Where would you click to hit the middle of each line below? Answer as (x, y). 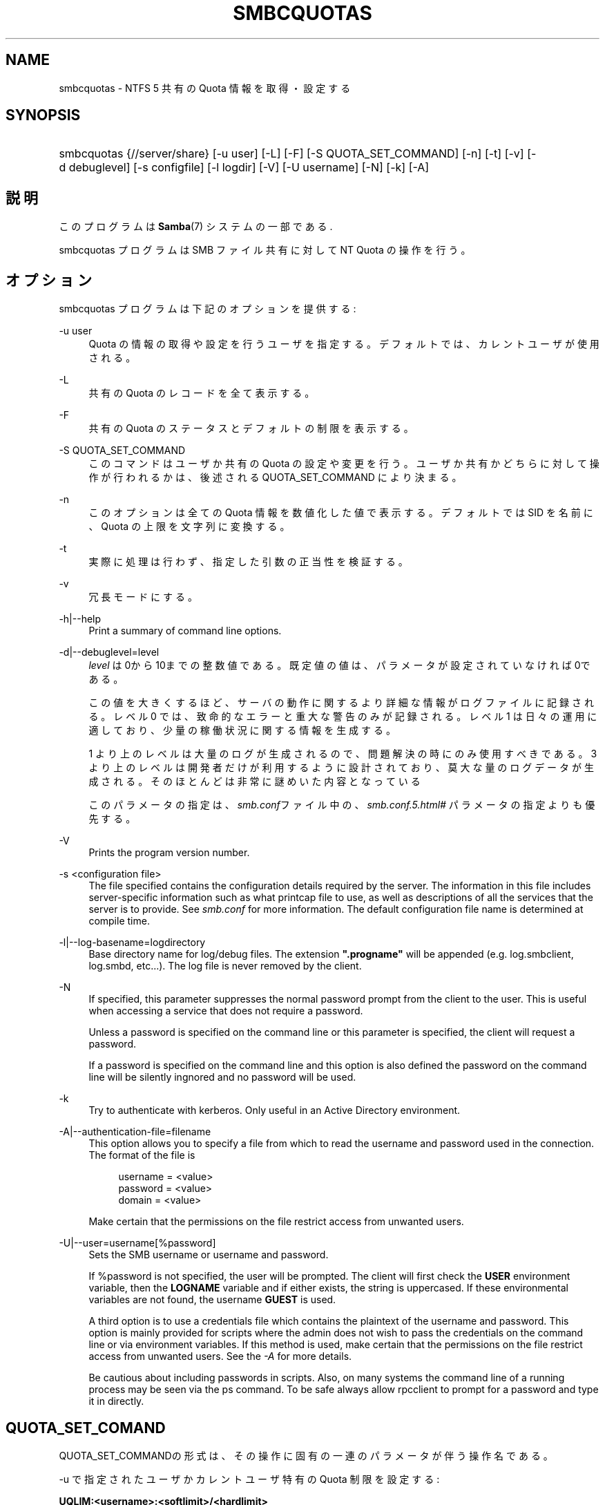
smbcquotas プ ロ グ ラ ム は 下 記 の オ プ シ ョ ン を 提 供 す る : (208, 309)
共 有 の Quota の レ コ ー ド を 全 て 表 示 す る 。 (202, 393)
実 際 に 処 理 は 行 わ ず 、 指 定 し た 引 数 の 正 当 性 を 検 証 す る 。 (248, 562)
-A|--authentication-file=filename (135, 1132)
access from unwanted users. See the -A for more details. (220, 1356)
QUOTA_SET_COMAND (86, 1428)
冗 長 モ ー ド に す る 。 (143, 597)
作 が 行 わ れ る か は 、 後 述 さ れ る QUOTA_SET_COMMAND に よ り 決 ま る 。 (275, 477)
